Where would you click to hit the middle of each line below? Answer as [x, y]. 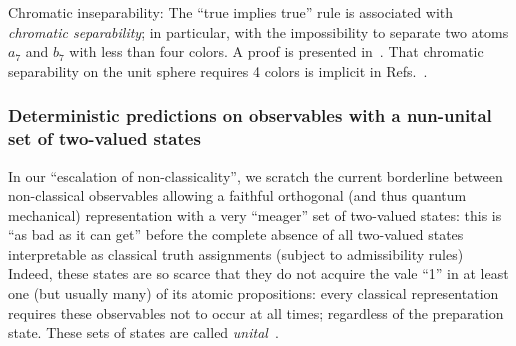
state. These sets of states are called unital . [143, 332]
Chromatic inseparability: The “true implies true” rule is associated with [231, 12]
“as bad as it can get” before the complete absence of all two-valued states [236, 234]
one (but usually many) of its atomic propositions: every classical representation [253, 293]
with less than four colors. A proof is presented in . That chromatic [276, 51]
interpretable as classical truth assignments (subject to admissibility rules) [236, 253]
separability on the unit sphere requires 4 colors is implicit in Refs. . [218, 70]
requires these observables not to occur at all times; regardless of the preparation [256, 312]
